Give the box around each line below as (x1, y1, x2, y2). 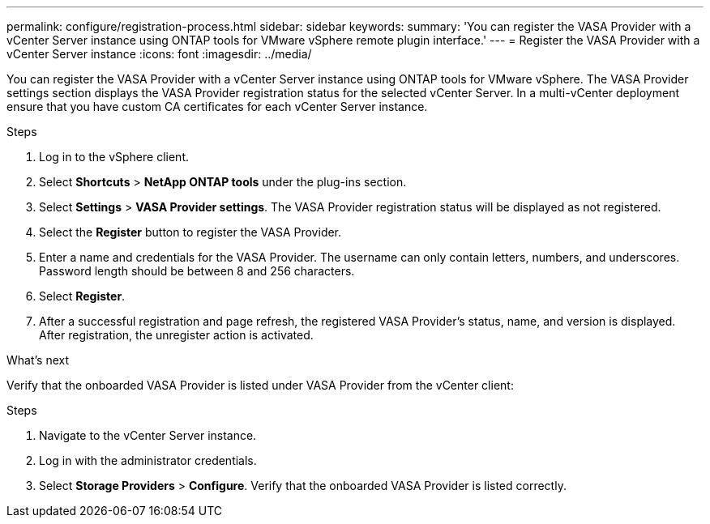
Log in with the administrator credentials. (39, 454, 257, 467)
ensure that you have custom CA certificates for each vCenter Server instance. (6, 100, 428, 113)
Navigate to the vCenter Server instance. (39, 428, 257, 442)
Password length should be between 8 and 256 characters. (39, 264, 355, 278)
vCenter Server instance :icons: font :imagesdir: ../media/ (6, 47, 312, 61)
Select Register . (39, 289, 126, 303)
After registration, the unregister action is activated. (39, 328, 314, 342)
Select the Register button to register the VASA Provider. (39, 225, 342, 239)
